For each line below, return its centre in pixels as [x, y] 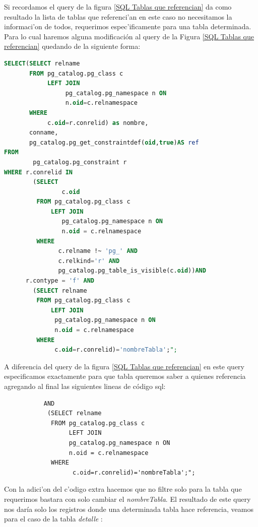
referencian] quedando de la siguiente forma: [72, 46]
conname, [44, 133]
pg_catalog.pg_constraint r [80, 162]
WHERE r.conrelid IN [39, 172]
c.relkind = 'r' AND [89, 261]
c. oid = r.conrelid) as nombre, [98, 123]
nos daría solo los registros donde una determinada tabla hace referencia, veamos [129, 509]
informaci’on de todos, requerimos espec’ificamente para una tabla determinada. [128, 26]
